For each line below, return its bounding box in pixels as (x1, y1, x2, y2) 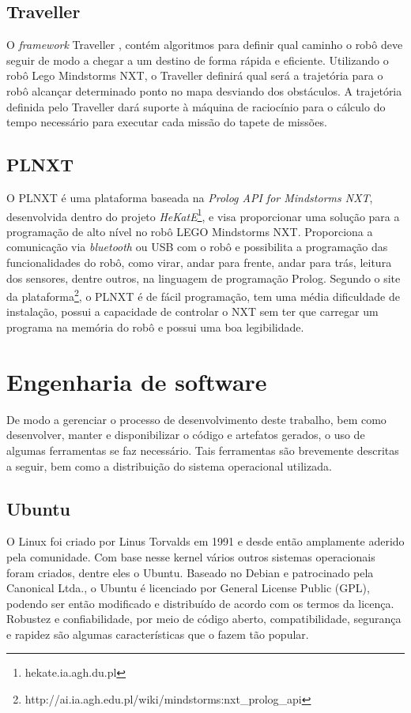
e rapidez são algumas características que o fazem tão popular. (6, 625, 309, 642)
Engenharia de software (6, 365, 267, 397)
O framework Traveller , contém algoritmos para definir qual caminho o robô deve (6, 36, 403, 53)
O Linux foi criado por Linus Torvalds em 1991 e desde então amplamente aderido (6, 533, 405, 550)
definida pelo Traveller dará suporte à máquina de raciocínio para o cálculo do (6, 98, 386, 114)
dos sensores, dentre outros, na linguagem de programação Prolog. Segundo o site (6, 269, 401, 286)
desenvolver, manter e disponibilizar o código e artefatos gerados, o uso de (6, 426, 365, 443)
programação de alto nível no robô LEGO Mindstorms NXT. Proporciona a (6, 223, 373, 239)
